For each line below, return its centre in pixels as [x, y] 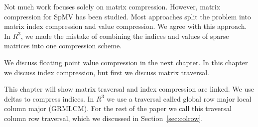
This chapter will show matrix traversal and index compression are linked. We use [129, 89]
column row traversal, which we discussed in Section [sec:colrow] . [104, 118]
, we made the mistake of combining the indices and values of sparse [125, 36]
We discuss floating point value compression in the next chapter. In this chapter [126, 62]
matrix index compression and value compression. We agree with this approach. [126, 26]
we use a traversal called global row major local [179, 98]
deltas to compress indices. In [49, 98]
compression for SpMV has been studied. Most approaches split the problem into [128, 16]
